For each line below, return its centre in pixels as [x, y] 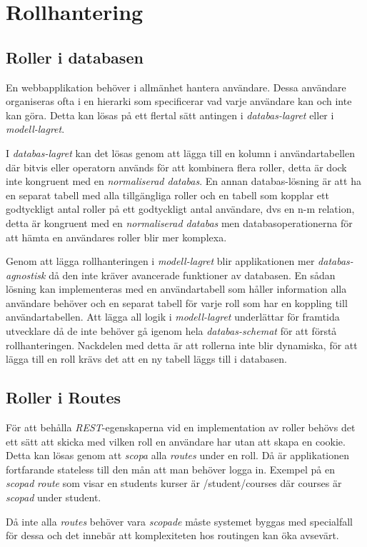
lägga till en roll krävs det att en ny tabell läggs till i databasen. [146, 359]
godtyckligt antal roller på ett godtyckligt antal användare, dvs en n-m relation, [180, 209]
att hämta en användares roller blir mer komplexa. [116, 237]
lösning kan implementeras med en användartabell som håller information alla [176, 289]
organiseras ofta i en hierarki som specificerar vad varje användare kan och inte [179, 101]
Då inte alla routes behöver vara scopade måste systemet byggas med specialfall [179, 521]
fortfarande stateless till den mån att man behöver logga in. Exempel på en [170, 469]
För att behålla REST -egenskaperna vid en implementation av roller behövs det [181, 427]
